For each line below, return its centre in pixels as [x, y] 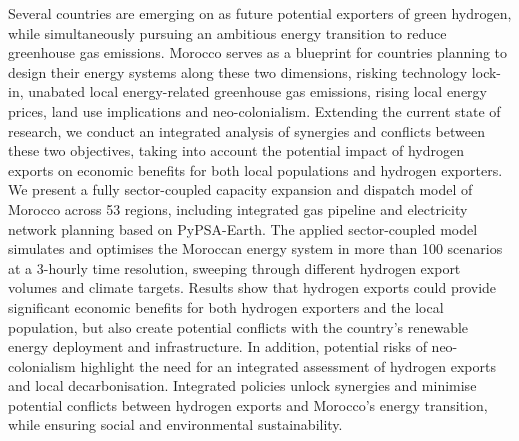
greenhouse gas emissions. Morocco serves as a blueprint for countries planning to [258, 52]
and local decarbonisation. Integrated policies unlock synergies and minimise [242, 385]
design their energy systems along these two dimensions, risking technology [238, 71]
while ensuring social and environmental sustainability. [175, 424]
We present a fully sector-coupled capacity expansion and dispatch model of [240, 189]
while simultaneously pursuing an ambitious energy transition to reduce [227, 32]
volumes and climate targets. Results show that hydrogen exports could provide [252, 287]
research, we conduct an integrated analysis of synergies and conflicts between [246, 130]
